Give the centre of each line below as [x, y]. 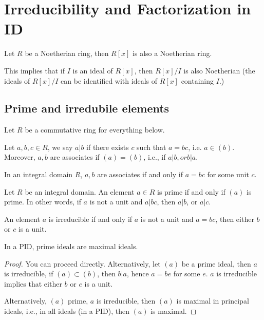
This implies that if [34, 70]
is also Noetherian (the [219, 70]
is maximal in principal [213, 301]
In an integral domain [39, 174]
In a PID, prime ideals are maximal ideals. [71, 246]
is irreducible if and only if [90, 219]
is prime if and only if [191, 191]
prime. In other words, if [43, 202]
